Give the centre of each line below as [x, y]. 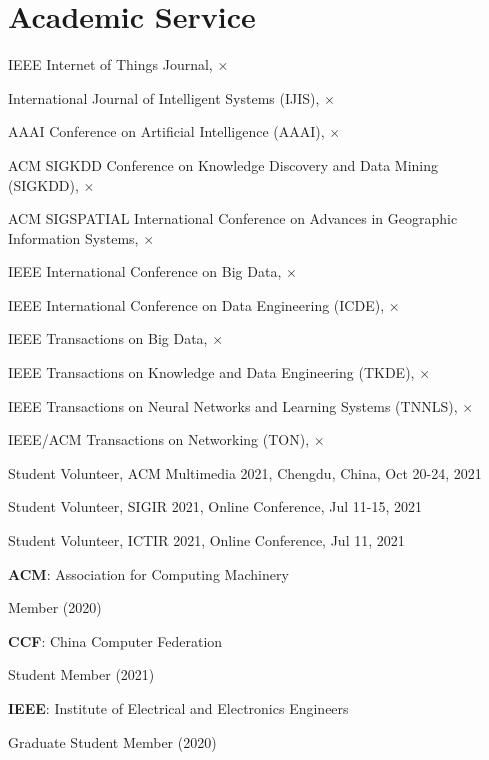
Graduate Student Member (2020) [112, 741]
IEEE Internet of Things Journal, [110, 64]
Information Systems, [73, 237]
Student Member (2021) [81, 674]
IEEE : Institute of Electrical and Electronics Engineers [178, 708]
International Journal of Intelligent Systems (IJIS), [164, 97]
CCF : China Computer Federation [115, 640]
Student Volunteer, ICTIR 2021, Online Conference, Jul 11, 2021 [206, 540]
